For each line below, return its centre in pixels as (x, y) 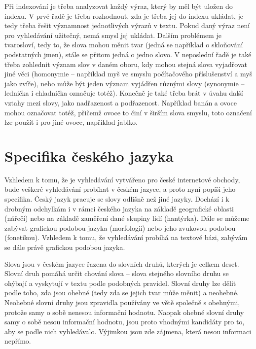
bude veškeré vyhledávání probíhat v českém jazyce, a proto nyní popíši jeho (120, 189)
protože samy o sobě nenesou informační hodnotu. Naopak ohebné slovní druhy (124, 312)
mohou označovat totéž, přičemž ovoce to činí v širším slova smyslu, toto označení (128, 112)
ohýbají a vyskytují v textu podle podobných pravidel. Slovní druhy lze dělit (120, 283)
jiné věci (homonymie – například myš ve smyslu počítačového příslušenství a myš (128, 74)
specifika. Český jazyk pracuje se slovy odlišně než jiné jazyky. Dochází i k (117, 199)
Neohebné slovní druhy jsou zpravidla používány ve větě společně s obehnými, (122, 302)
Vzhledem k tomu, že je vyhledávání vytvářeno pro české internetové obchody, (122, 179)
